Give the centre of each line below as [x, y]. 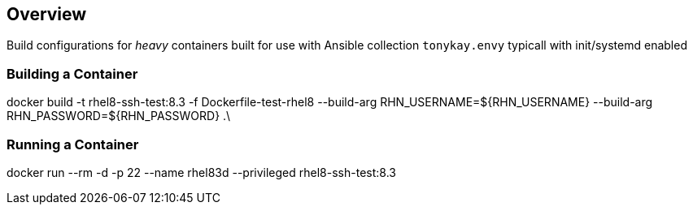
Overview [47, 14]
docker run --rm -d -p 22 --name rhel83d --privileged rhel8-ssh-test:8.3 [201, 172]
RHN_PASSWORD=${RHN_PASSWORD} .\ [119, 116]
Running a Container [73, 144]
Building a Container [72, 73]
